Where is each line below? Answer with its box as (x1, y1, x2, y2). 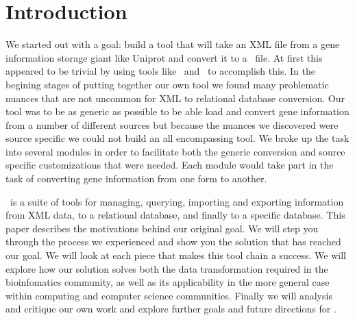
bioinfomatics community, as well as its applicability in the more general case (5, 275, 330, 289)
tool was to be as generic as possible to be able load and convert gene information (5, 104, 350, 119)
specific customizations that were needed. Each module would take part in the (5, 158, 334, 172)
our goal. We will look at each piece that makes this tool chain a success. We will (5, 248, 346, 262)
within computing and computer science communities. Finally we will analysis (5, 288, 332, 302)
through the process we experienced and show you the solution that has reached (5, 234, 341, 249)
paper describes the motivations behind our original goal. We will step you (5, 221, 319, 235)
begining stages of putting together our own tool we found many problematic (5, 77, 329, 91)
